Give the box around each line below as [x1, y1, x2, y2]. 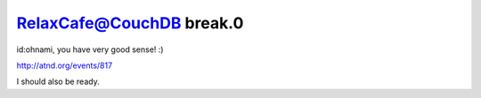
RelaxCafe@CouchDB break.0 [16, 13, 244, 33]
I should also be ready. [16, 76, 100, 87]
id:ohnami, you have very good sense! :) [16, 44, 164, 55]
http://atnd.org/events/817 [16, 60, 113, 71]
